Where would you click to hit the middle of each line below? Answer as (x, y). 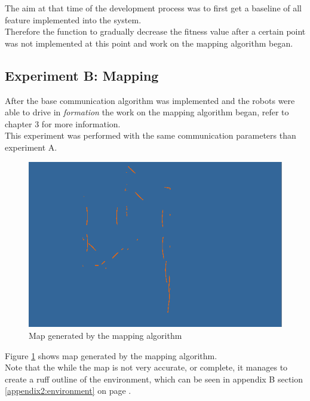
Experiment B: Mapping (82, 75)
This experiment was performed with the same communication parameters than (151, 135)
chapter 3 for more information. (63, 123)
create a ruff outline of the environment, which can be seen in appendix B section (154, 379)
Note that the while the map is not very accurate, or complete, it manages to (146, 367)
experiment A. (31, 147)
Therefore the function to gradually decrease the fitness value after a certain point (155, 31)
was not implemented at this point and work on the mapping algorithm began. (149, 43)
